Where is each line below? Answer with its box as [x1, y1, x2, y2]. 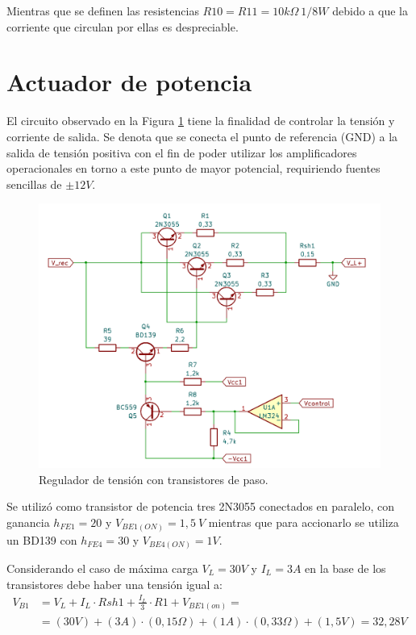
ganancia [6, 514, 50, 530]
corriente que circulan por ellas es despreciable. [6, 18, 239, 35]
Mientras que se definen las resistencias [6, 2, 199, 19]
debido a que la [332, 2, 408, 19]
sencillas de [6, 175, 62, 192]
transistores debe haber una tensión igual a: [6, 575, 223, 592]
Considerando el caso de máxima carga [6, 560, 198, 577]
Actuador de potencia [6, 65, 252, 98]
